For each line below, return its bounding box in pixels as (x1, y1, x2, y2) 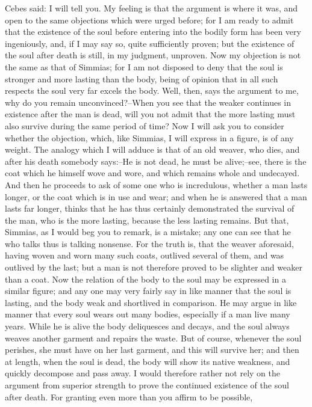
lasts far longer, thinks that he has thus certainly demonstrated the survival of (5, 202, 295, 215)
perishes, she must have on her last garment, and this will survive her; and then (5, 343, 299, 356)
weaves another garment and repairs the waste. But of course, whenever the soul (5, 331, 302, 344)
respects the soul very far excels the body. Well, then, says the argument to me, (5, 84, 299, 97)
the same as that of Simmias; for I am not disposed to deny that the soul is (5, 60, 283, 73)
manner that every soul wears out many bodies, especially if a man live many (5, 308, 290, 320)
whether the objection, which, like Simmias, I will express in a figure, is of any (5, 131, 294, 144)
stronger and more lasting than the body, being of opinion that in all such (5, 72, 278, 85)
